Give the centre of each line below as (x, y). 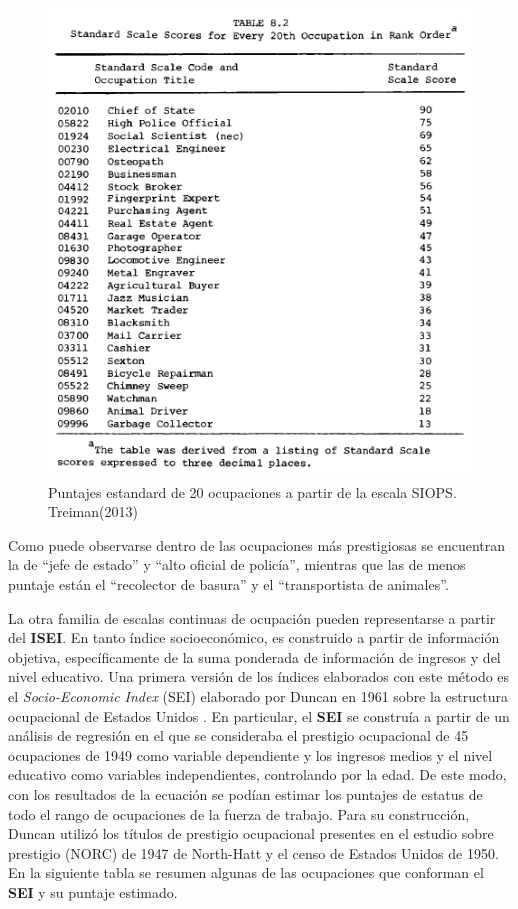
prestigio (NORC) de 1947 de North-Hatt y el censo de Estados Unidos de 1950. (253, 852)
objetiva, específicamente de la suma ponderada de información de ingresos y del (254, 656)
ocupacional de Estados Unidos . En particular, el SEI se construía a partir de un (259, 715)
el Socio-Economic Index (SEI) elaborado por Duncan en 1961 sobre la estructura (258, 696)
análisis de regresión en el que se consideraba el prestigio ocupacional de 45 (238, 735)
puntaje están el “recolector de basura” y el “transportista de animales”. (228, 584)
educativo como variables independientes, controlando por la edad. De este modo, (257, 774)
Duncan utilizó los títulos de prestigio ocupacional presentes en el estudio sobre (251, 833)
